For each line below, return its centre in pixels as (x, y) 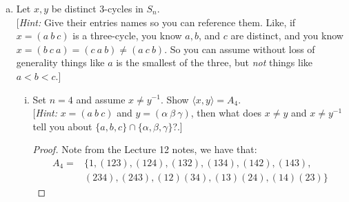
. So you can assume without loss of (240, 49)
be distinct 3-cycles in (97, 8)
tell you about (62, 126)
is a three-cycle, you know (127, 36)
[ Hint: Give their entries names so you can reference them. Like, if (156, 22)
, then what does (226, 113)
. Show (174, 99)
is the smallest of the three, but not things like (215, 62)
